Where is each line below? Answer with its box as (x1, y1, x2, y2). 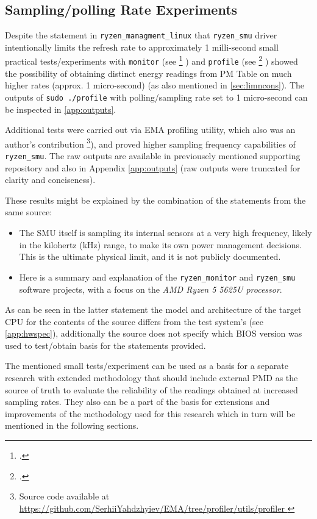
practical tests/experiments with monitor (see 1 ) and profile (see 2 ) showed (5, 53, 298, 68)
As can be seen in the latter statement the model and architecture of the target (5, 303, 302, 316)
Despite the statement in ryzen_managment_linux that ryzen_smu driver (5, 29, 277, 41)
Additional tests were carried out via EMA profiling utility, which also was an (5, 123, 296, 136)
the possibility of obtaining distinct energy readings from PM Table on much (5, 66, 292, 79)
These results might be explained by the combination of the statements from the (5, 193, 306, 206)
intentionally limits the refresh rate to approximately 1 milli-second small (5, 40, 279, 53)
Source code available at (19, 490, 110, 503)
